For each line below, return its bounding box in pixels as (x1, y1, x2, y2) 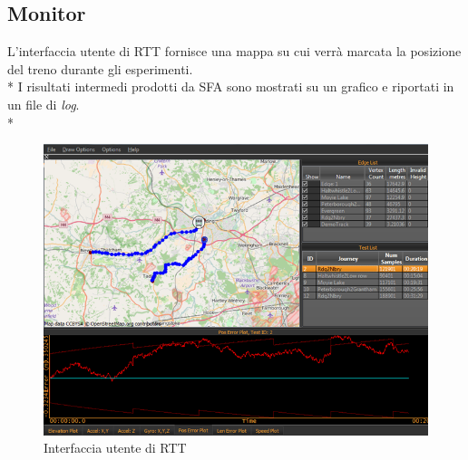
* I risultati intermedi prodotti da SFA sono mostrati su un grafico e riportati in (7, 77, 454, 96)
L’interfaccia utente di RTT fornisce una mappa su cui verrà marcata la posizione (7, 42, 462, 61)
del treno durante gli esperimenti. (7, 59, 193, 78)
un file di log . (7, 94, 80, 113)
